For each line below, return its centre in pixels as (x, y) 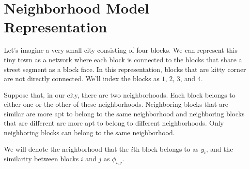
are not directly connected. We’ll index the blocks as (82, 78)
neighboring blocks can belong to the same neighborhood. (89, 133)
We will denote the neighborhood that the (66, 148)
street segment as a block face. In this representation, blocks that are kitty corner (125, 69)
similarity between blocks (41, 159)
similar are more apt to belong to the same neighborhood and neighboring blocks (124, 113)
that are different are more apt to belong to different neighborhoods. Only (114, 123)
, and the (219, 148)
